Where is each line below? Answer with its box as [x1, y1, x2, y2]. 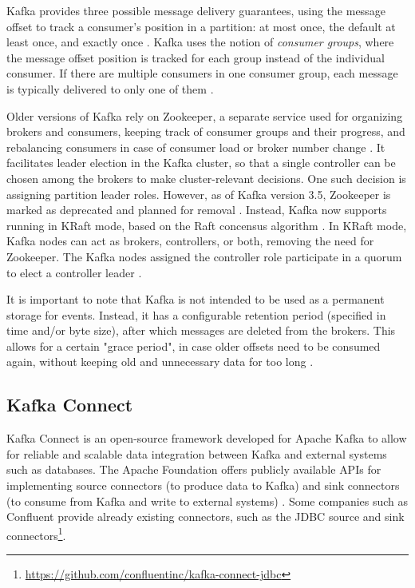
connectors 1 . [6, 524, 66, 543]
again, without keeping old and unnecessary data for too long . [6, 353, 314, 370]
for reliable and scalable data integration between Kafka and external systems [6, 445, 387, 462]
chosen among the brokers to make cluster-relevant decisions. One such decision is [6, 169, 406, 186]
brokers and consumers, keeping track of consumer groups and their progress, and [6, 123, 405, 140]
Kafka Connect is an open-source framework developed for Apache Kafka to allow [6, 430, 407, 447]
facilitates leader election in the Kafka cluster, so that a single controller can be [6, 154, 396, 171]
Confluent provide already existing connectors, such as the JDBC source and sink [6, 508, 405, 525]
